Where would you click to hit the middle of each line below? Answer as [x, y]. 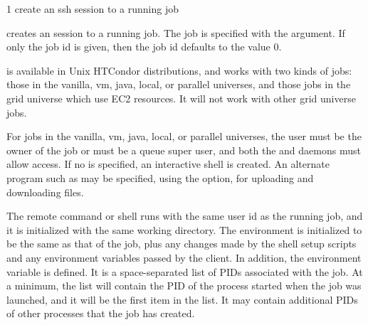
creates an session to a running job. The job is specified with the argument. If [176, 32]
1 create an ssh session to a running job [93, 9]
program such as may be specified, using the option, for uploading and [160, 177]
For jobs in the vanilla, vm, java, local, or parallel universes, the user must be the [184, 136]
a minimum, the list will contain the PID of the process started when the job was [184, 286]
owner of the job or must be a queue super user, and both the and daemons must [184, 150]
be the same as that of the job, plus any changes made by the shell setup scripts [182, 244]
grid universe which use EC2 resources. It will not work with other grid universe [181, 98]
